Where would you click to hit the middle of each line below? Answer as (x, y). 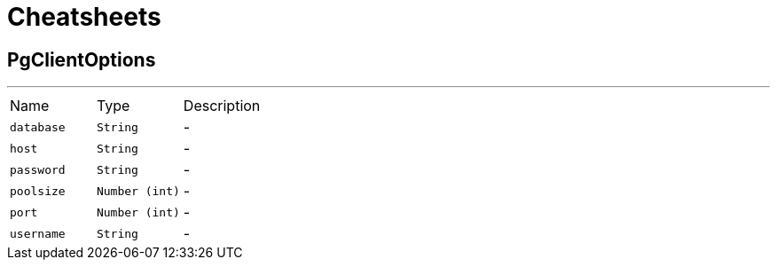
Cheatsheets (84, 17)
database (38, 127)
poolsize (38, 191)
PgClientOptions (82, 59)
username (38, 233)
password (38, 169)
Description (222, 106)
